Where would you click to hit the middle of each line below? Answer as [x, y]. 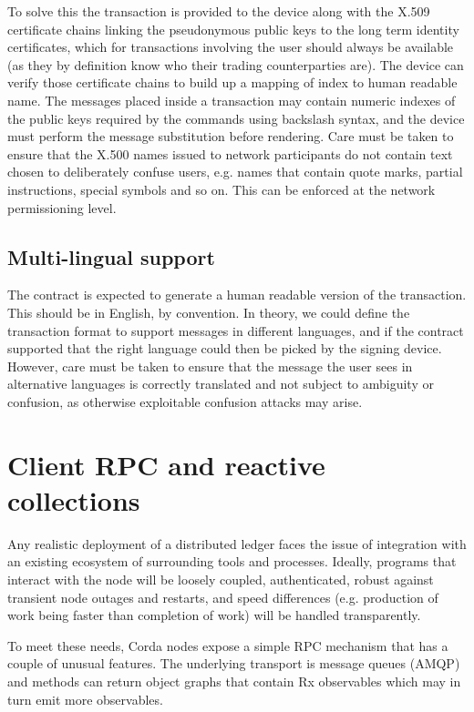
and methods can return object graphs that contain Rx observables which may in [234, 681]
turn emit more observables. [85, 699]
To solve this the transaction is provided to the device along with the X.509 [219, 11]
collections [74, 499]
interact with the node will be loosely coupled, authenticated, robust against [221, 579]
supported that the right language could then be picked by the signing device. [225, 348]
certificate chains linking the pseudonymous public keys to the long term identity [233, 29]
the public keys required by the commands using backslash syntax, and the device [236, 118]
